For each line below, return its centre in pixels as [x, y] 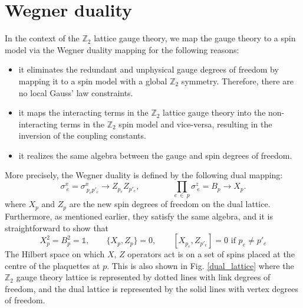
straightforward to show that [57, 227]
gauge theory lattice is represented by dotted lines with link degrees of [143, 277]
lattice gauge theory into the [214, 112]
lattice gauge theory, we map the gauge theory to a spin [195, 38]
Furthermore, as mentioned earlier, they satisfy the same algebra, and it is [139, 216]
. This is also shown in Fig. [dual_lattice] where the [200, 265]
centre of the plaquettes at [52, 265]
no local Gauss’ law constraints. [76, 92]
